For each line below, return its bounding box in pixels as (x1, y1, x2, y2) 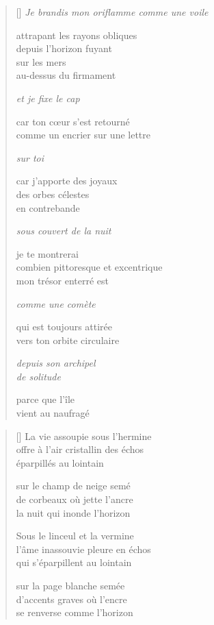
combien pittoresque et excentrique (16, 260, 163, 274)
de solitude (16, 369, 61, 383)
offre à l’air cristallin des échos (16, 442, 144, 456)
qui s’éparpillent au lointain (16, 555, 132, 569)
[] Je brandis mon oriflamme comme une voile (16, 5, 209, 19)
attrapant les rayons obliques (16, 27, 137, 42)
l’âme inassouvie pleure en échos (16, 541, 151, 556)
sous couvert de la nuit (16, 223, 111, 238)
